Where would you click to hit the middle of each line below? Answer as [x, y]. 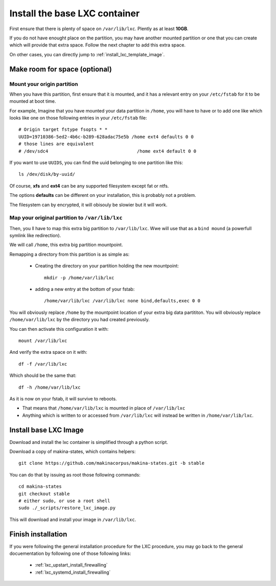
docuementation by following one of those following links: [70, 554]
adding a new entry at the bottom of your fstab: [85, 289]
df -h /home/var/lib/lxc [50, 387]
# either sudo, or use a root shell [64, 501]
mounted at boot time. [33, 101]
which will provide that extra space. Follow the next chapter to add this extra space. [98, 45]
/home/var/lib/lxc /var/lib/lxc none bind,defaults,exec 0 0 [122, 301]
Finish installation [38, 534]
